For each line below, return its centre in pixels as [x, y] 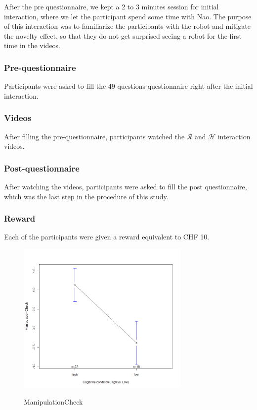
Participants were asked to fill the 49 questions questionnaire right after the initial [128, 86]
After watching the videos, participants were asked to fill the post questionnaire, [126, 186]
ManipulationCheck [53, 401]
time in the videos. [32, 45]
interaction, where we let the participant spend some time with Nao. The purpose [128, 16]
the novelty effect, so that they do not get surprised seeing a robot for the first [123, 35]
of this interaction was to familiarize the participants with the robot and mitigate [127, 26]
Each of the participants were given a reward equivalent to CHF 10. [107, 237]
